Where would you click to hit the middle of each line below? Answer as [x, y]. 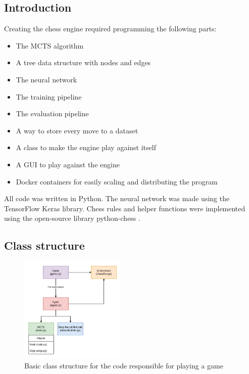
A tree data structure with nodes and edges [83, 62]
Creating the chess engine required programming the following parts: [110, 29]
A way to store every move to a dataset [77, 130]
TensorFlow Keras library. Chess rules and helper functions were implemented [125, 208]
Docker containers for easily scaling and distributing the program [117, 181]
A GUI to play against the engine [68, 164]
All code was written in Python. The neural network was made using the [117, 198]
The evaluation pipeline [52, 113]
